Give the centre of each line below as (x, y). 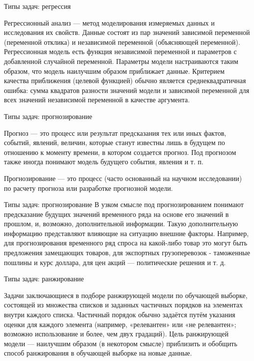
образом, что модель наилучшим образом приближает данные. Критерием (114, 71)
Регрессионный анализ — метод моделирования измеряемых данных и (109, 22)
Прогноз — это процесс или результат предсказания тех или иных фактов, (115, 133)
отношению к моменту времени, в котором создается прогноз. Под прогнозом (120, 152)
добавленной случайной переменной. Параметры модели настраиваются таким (121, 61)
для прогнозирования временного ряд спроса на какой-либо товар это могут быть (126, 243)
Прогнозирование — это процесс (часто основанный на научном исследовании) (123, 178)
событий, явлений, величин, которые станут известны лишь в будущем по (114, 142)
